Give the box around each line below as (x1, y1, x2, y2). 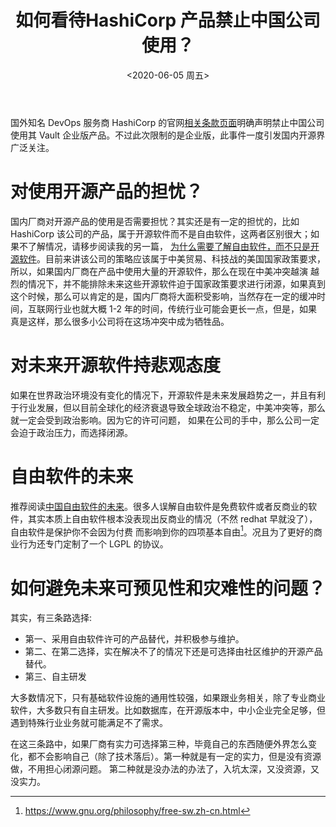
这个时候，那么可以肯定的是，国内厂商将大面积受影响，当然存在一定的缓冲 (10, 290, 317, 302)
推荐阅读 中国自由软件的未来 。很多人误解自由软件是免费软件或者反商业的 (10, 500, 308, 512)
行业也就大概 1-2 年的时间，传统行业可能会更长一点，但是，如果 (53, 302, 318, 315)
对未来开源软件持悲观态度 (10, 354, 222, 377)
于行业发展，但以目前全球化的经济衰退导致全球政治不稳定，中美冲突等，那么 (10, 401, 326, 413)
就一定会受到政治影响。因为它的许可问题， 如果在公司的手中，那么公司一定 (10, 414, 320, 426)
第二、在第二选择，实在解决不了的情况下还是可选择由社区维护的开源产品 (24, 646, 323, 658)
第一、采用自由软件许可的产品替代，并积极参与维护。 (24, 633, 245, 645)
